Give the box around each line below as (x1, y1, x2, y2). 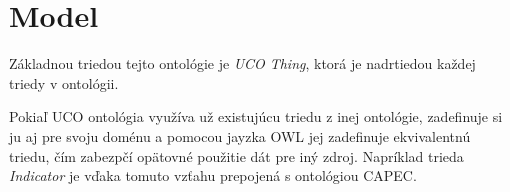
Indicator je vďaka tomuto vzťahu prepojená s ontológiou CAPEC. (9, 165, 417, 186)
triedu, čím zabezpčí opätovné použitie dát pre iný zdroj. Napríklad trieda (9, 145, 464, 166)
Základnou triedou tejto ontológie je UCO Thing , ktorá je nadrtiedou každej (9, 53, 476, 74)
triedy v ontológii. (9, 72, 119, 93)
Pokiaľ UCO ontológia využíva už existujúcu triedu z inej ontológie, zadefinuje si (9, 106, 503, 127)
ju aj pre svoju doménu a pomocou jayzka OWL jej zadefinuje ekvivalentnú (9, 125, 471, 146)
